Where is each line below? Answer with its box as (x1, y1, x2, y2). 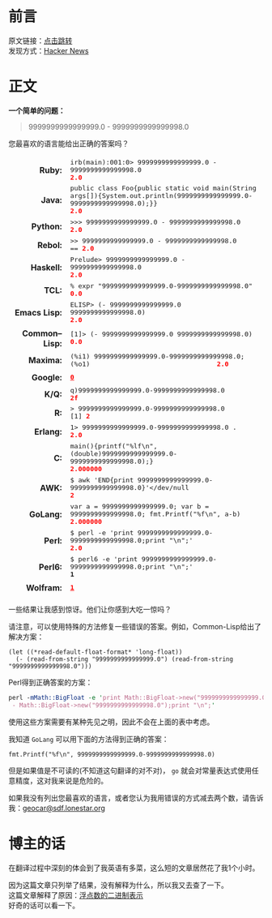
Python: (31, 221, 62, 232)
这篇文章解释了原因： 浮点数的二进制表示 (8, 890, 143, 900)
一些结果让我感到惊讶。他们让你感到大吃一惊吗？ (8, 604, 172, 614)
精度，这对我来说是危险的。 (15, 775, 108, 785)
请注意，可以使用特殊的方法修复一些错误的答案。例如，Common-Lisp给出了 (8, 621, 261, 631)
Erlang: (34, 427, 62, 438)
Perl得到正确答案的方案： (8, 677, 93, 687)
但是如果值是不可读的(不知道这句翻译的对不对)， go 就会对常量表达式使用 (8, 766, 253, 775)
